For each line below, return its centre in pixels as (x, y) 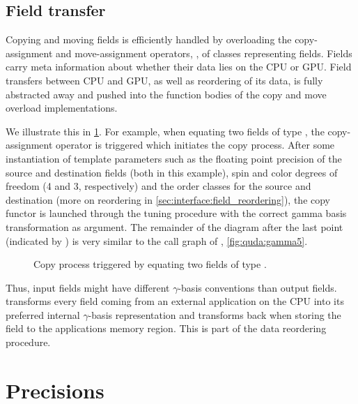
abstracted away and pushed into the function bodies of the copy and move (166, 94)
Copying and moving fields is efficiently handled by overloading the (149, 39)
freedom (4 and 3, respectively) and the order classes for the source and (158, 186)
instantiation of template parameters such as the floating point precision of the (174, 158)
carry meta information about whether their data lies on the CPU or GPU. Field (179, 67)
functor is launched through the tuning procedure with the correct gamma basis (176, 213)
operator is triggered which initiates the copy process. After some (195, 145)
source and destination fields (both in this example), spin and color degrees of (172, 172)
